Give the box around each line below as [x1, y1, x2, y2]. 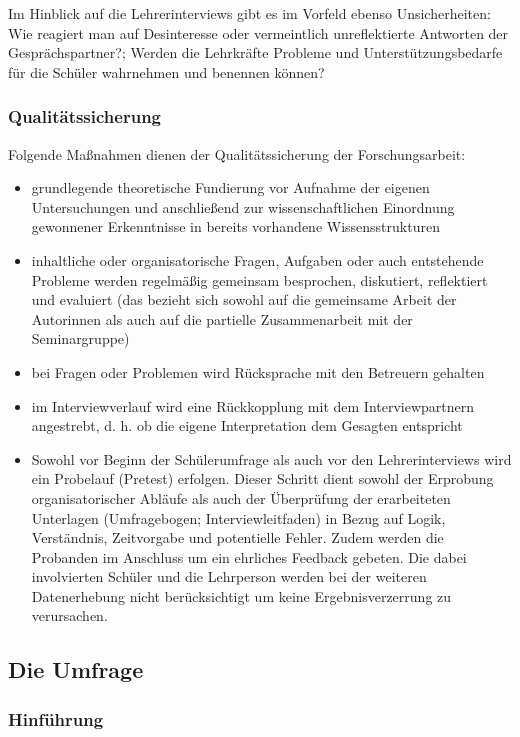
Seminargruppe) [31, 328, 130, 349]
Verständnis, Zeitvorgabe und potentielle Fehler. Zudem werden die [31, 527, 444, 548]
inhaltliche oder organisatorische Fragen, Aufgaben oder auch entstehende [31, 249, 484, 270]
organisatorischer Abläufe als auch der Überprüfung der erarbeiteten [31, 487, 451, 508]
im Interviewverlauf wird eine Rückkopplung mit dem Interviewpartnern [31, 395, 475, 416]
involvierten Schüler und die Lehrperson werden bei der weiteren [31, 566, 427, 587]
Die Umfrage [8, 654, 144, 685]
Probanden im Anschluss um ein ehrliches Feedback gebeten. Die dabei [31, 546, 467, 567]
